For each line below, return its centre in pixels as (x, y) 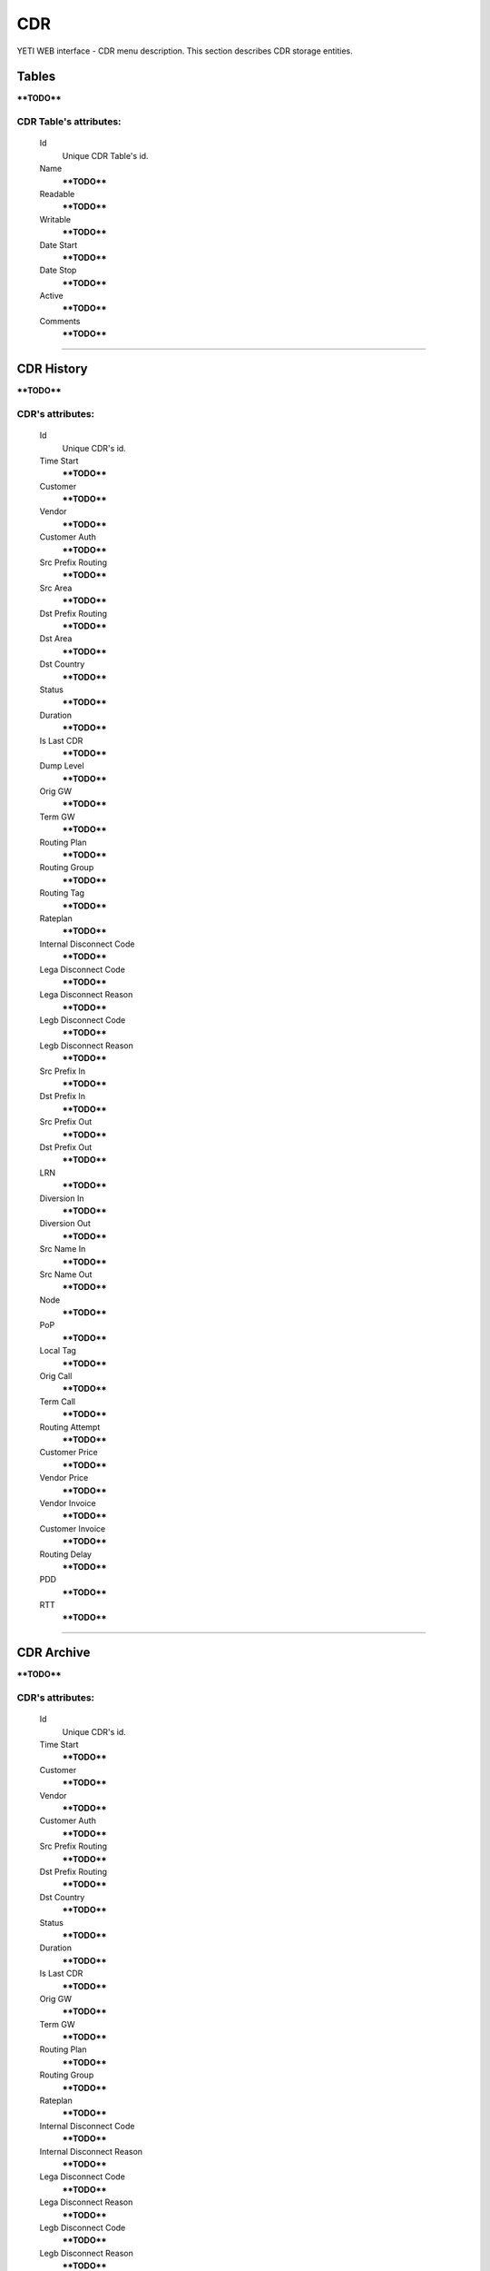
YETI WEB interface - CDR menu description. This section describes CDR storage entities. (185, 51)
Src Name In (63, 1249)
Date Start (59, 244)
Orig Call (56, 1376)
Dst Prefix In (63, 1096)
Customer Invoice (73, 1528)
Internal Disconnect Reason (91, 2151)
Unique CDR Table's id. (105, 155)
